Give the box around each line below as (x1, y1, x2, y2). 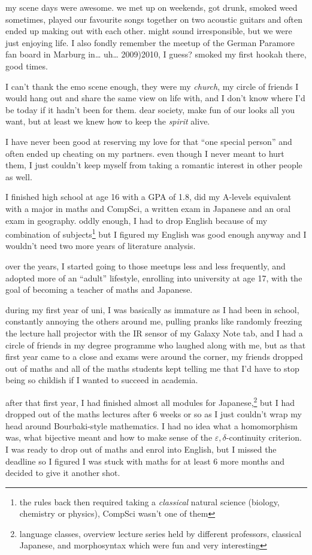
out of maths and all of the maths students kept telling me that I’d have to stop (5, 362, 299, 374)
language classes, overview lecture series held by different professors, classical (19, 527, 302, 539)
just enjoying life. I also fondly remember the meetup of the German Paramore (5, 36, 295, 48)
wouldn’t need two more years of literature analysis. (5, 239, 196, 252)
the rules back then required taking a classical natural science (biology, (19, 495, 280, 508)
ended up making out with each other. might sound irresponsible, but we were (5, 25, 292, 37)
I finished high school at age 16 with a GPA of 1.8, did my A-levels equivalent (5, 190, 292, 203)
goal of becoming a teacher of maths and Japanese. (5, 283, 193, 296)
